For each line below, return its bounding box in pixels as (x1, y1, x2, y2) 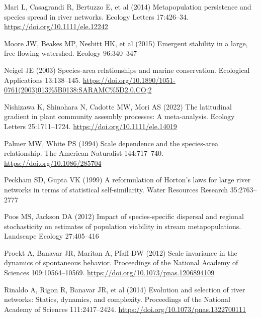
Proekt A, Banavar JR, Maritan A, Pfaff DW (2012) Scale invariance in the (4, 247, 237, 258)
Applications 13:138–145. (4, 74, 81, 85)
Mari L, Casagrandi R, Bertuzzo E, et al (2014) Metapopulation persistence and (4, 2, 251, 12)
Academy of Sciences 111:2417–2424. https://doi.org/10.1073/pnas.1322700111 (4, 303, 246, 314)
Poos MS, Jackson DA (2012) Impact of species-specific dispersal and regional (4, 211, 244, 222)
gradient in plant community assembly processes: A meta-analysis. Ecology (4, 111, 235, 122)
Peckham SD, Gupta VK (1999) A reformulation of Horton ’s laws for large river (4, 174, 251, 185)
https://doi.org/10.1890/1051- (82, 74, 176, 85)
